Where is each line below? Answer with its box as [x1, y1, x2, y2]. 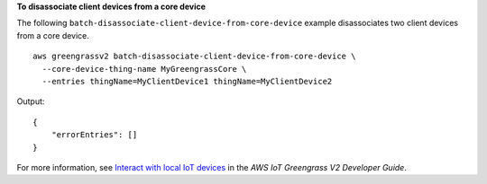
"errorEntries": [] [51, 130, 138, 140]
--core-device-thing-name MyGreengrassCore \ [41, 64, 247, 74]
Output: [16, 96, 45, 107]
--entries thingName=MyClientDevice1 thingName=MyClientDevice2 [41, 76, 333, 86]
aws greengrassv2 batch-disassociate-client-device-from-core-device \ [32, 51, 356, 62]
